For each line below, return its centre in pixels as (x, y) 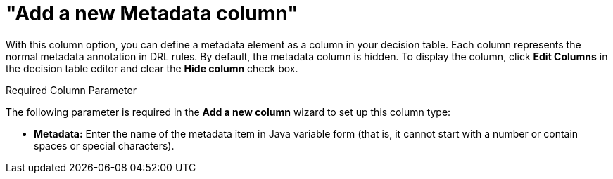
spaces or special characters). (104, 145)
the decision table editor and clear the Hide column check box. (152, 68)
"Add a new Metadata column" (152, 13)
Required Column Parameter (71, 90)
